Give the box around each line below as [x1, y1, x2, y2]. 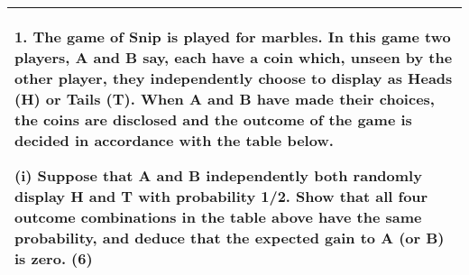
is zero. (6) [14, 248, 93, 269]
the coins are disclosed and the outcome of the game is [14, 109, 412, 130]
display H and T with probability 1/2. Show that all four [14, 186, 428, 206]
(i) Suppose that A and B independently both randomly [14, 165, 422, 186]
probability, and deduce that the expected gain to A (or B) [14, 227, 445, 248]
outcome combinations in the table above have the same [14, 206, 422, 227]
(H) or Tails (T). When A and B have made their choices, [14, 88, 435, 109]
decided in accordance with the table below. [14, 130, 334, 151]
